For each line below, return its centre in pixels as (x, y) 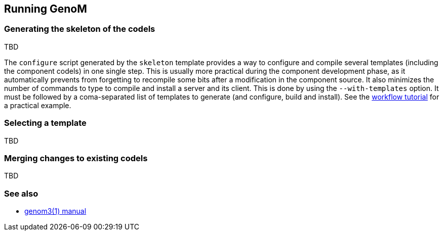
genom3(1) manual (55, 211)
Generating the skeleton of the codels (80, 29)
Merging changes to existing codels (76, 158)
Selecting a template (45, 123)
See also (21, 193)
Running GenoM (46, 9)
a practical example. (38, 105)
